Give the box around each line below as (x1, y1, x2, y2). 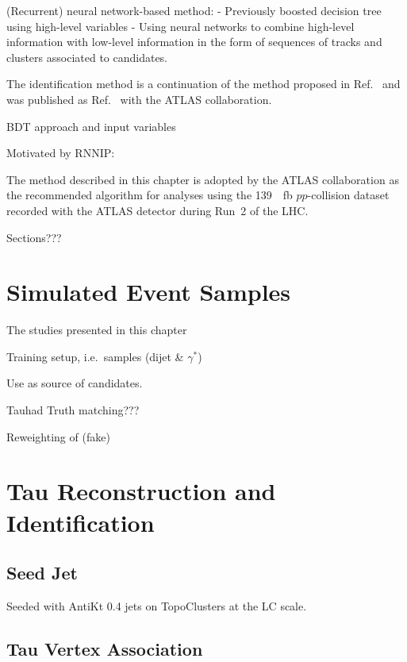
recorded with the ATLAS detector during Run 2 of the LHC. (6, 202, 309, 218)
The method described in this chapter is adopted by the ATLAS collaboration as (6, 171, 399, 187)
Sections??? (6, 229, 62, 245)
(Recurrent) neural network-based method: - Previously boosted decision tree (6, 2, 382, 18)
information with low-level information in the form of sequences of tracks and (6, 33, 382, 50)
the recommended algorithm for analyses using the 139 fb (6, 187, 293, 203)
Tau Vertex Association (6, 636, 203, 660)
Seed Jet (6, 560, 78, 585)
